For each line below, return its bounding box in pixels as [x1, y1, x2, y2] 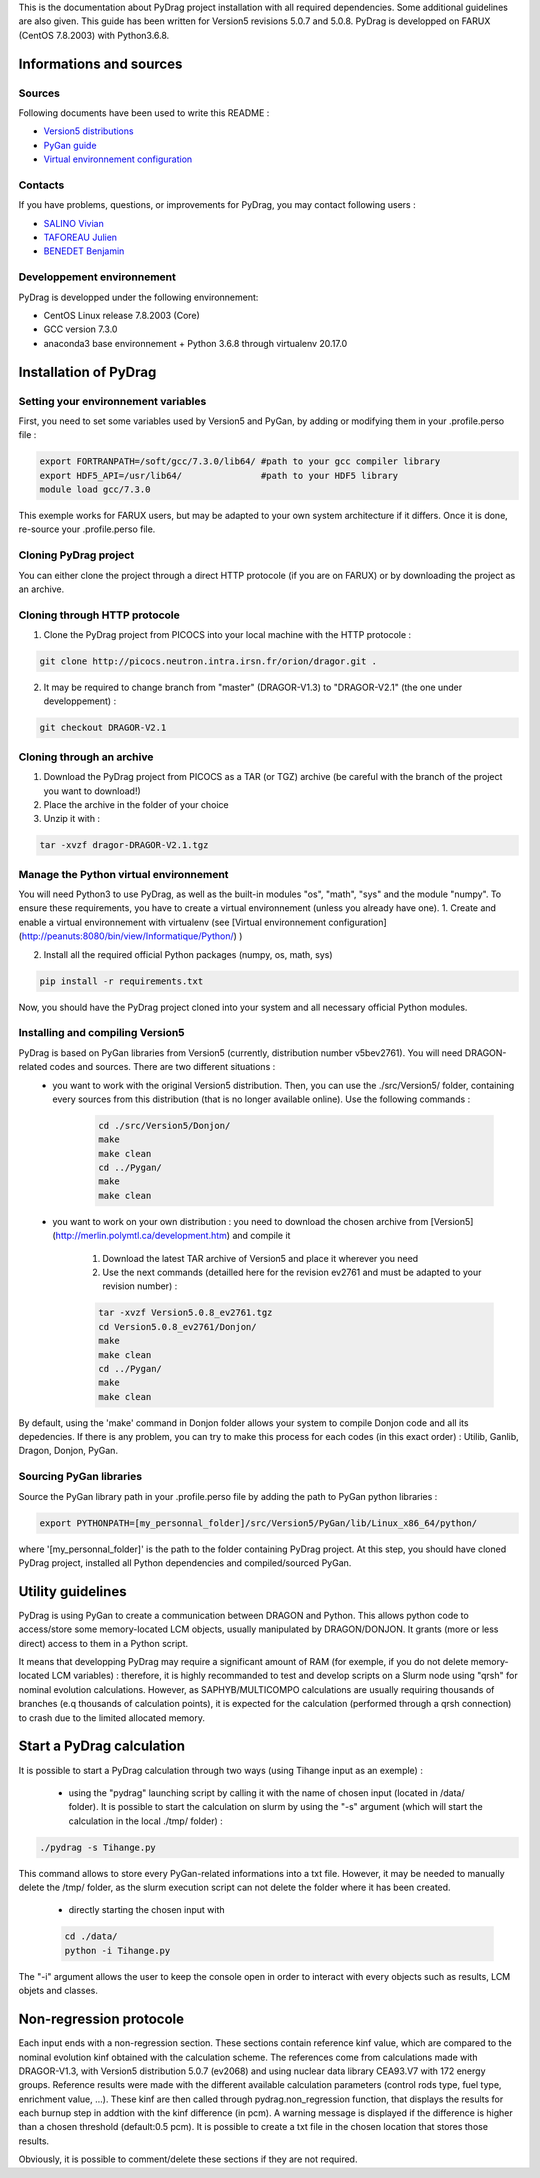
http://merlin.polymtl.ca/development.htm [55, 1230, 227, 1242]
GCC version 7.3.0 [43, 323, 118, 335]
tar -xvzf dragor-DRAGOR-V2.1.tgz [39, 840, 209, 851]
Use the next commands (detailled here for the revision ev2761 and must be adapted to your [102, 1266, 482, 1278]
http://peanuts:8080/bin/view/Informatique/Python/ [21, 930, 234, 942]
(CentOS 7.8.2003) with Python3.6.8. [18, 29, 170, 41]
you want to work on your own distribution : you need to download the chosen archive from [52, 1215, 429, 1227]
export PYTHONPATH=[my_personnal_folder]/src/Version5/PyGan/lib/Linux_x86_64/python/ [39, 1517, 478, 1529]
